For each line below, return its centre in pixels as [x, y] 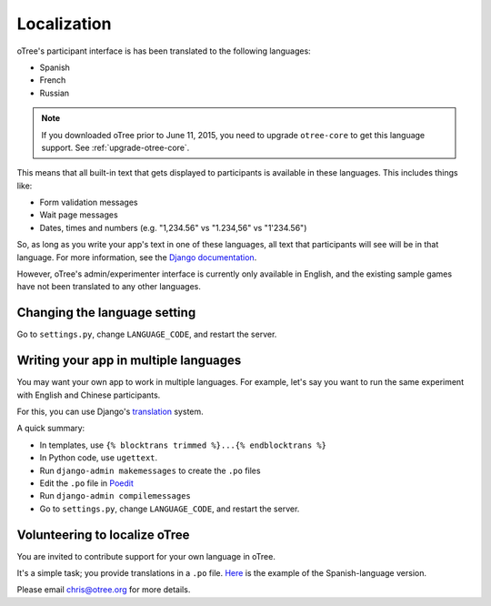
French [53, 80]
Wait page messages [79, 215]
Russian [55, 93]
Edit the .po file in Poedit [86, 483]
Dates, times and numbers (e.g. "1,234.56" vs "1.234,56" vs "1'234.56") [173, 227]
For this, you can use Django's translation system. [110, 411]
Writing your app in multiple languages [129, 361]
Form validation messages [89, 202]
